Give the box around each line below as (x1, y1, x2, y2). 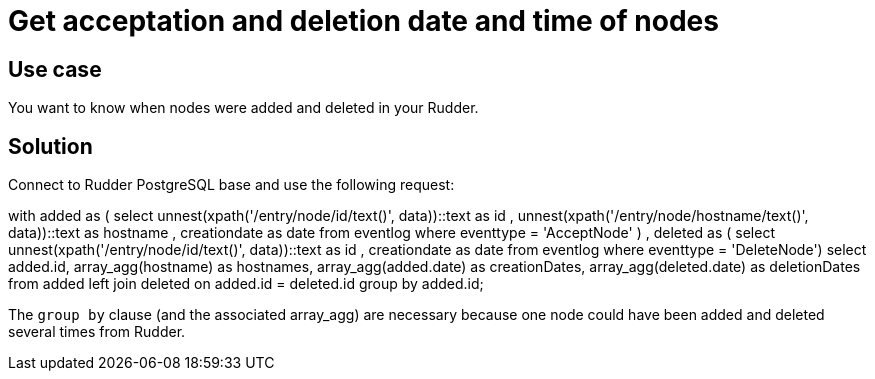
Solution (8, 133, 93, 159)
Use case (8, 56, 102, 82)
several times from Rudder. (8, 323, 186, 341)
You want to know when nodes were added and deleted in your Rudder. (8, 99, 479, 117)
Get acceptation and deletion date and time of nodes (8, 4, 719, 38)
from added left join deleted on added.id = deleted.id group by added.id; (8, 275, 484, 293)
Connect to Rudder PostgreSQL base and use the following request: (8, 176, 455, 194)
